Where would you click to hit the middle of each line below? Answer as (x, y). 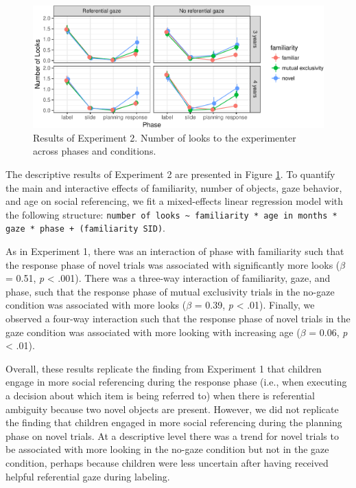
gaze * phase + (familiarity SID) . (85, 228)
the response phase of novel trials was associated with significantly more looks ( (173, 264)
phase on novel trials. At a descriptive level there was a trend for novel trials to (172, 435)
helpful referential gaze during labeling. (88, 476)
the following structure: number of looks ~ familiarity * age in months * (171, 214)
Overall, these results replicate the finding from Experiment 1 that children (164, 368)
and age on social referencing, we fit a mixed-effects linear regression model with (174, 201)
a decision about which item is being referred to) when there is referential (160, 396)
